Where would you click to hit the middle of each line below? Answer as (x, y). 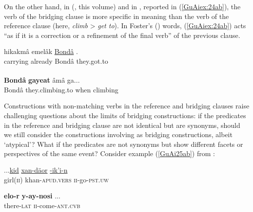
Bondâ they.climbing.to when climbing (61, 89)
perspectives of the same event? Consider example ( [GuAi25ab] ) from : (109, 153)
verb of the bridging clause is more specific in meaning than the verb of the (117, 16)
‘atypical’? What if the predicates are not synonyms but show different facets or (124, 144)
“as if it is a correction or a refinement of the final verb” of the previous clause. (122, 35)
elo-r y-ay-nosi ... (32, 196)
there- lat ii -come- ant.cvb (42, 205)
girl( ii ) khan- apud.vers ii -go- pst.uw (57, 179)
